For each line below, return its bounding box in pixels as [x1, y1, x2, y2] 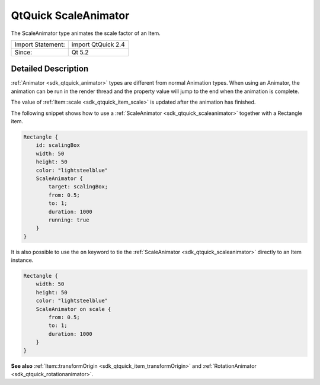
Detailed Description [11, 64, 89, 74]
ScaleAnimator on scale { [36, 306, 111, 312]
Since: [14, 48, 33, 56]
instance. [11, 256, 34, 264]
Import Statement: [14, 40, 65, 49]
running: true [48, 216, 89, 223]
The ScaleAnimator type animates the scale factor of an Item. [11, 30, 161, 37]
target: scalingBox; [48, 184, 108, 190]
